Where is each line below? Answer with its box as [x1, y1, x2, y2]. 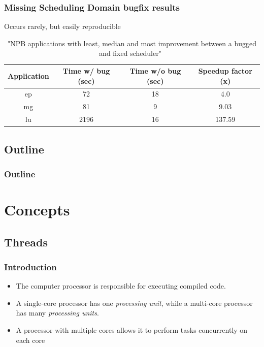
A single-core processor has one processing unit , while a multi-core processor [16, 297, 253, 308]
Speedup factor [198, 66, 252, 76]
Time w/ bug [62, 66, 110, 76]
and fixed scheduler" [99, 48, 161, 58]
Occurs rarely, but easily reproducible [4, 21, 121, 31]
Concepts [4, 199, 70, 220]
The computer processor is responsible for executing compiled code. [16, 280, 226, 291]
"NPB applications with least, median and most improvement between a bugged [7, 38, 257, 48]
